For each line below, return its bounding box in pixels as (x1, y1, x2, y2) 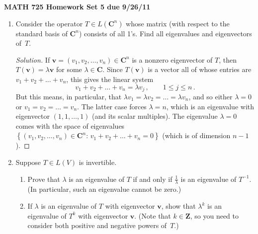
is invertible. (79, 156, 117, 167)
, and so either (188, 91, 233, 102)
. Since (102, 64, 123, 75)
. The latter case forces (77, 101, 147, 111)
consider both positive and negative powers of (27, 220, 167, 231)
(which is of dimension (162, 130, 231, 141)
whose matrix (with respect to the (126, 18, 230, 28)
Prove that (27, 173, 60, 184)
